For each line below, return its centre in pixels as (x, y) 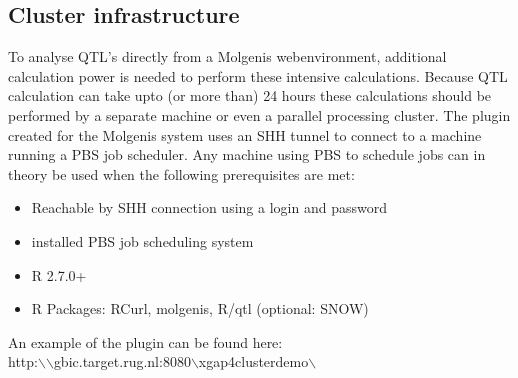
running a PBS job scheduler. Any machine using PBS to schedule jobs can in (247, 154)
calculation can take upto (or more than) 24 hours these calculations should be (250, 95)
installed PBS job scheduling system (142, 240)
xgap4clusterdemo (253, 361)
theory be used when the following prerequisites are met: (181, 173)
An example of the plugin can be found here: (145, 341)
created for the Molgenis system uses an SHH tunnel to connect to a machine (245, 134)
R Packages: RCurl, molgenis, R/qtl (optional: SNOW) (200, 308)
